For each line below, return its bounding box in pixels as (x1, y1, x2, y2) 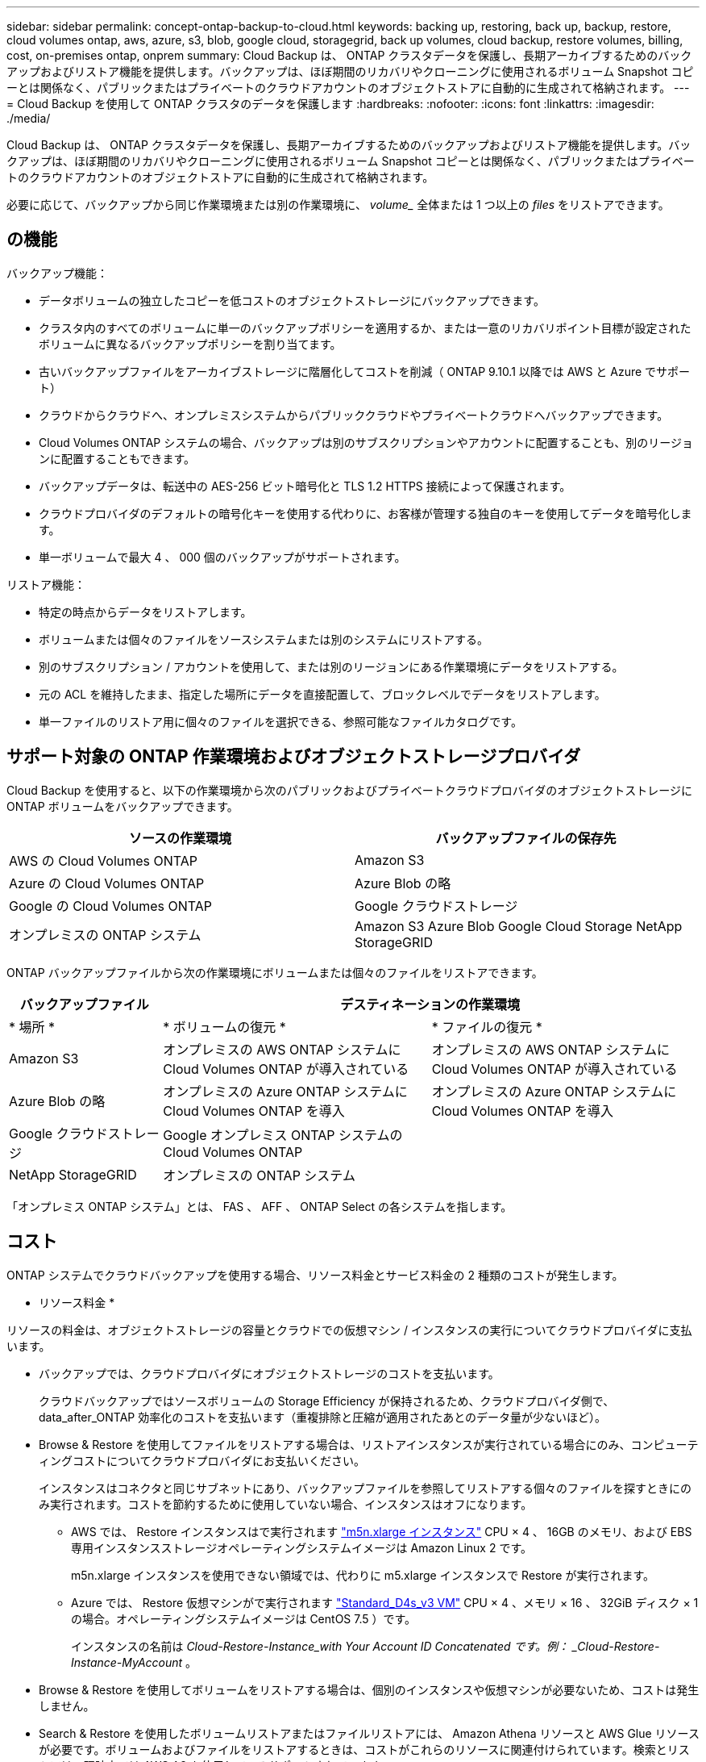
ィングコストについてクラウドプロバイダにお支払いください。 (39, 1453, 366, 1468)
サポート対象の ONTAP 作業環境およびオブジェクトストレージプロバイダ (6, 746, 581, 767)
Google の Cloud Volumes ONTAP (9, 897, 213, 914)
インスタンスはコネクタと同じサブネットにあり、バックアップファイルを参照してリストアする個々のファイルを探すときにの (39, 1480, 691, 1495)
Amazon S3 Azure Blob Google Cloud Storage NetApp (355, 917, 683, 934)
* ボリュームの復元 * (163, 1018, 286, 1035)
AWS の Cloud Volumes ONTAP (9, 852, 198, 869)
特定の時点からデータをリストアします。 (39, 604, 252, 619)
